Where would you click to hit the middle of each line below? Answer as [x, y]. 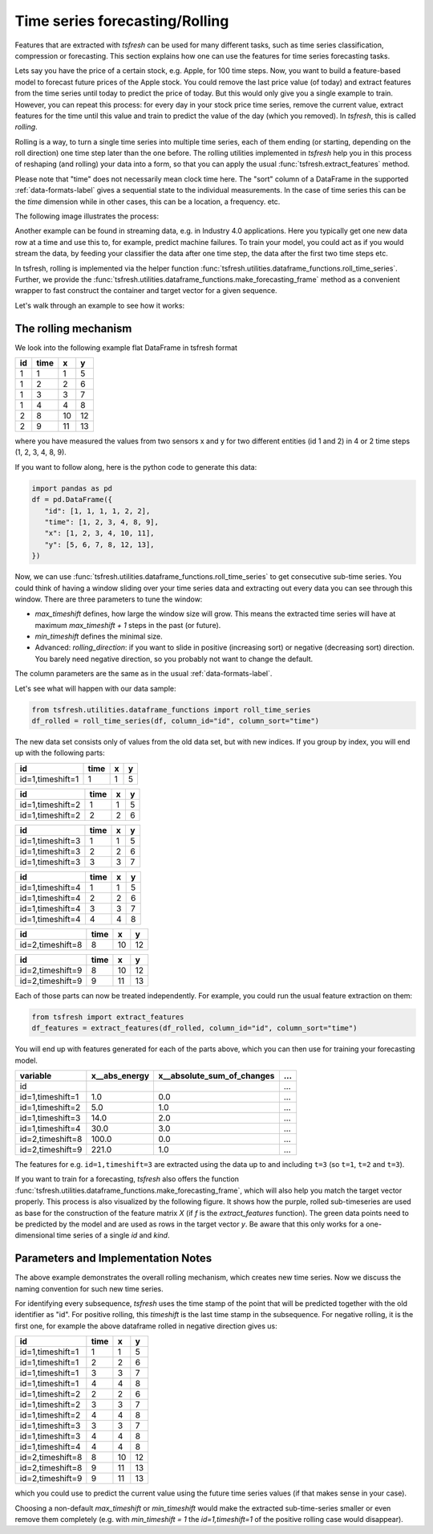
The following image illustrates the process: [87, 216]
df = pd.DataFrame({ [72, 500]
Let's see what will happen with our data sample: [95, 688]
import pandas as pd [72, 488]
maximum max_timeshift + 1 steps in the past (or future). [128, 625]
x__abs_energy [120, 1075]
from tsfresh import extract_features [108, 1017]
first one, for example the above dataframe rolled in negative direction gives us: [146, 1326]
